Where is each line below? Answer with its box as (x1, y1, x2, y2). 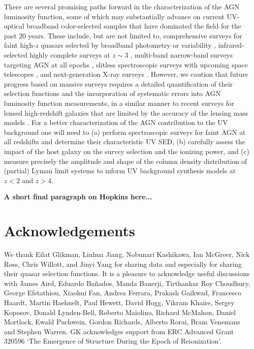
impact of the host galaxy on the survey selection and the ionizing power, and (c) (4, 146, 250, 156)
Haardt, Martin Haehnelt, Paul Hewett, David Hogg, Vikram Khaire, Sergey (4, 297, 235, 307)
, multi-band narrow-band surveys (130, 49, 233, 60)
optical (4, 21, 25, 31)
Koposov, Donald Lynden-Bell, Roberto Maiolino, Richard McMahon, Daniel (4, 307, 236, 317)
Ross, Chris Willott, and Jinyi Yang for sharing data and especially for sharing (4, 258, 242, 269)
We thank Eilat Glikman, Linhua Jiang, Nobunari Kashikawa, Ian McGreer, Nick (4, 249, 250, 259)
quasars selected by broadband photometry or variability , (40, 40, 216, 50)
